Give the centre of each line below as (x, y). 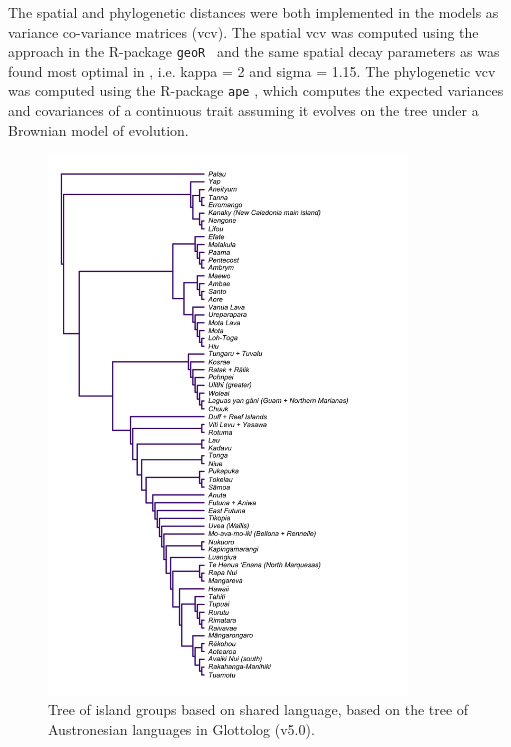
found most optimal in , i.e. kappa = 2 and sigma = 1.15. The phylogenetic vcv (252, 70)
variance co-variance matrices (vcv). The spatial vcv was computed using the (243, 31)
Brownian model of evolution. (98, 129)
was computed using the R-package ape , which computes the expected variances (256, 90)
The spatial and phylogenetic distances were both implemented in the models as (253, 12)
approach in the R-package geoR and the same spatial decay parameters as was (254, 51)
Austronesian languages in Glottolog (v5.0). (181, 728)
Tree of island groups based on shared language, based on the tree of (258, 708)
